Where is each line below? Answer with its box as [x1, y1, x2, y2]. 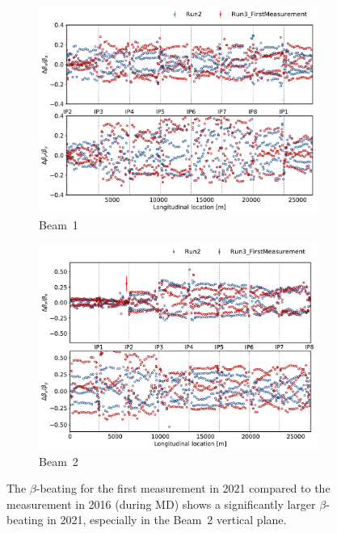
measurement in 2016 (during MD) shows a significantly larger [6, 495, 316, 512]
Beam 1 [39, 216, 78, 233]
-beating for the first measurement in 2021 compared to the [36, 480, 331, 497]
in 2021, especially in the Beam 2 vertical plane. [47, 511, 287, 528]
